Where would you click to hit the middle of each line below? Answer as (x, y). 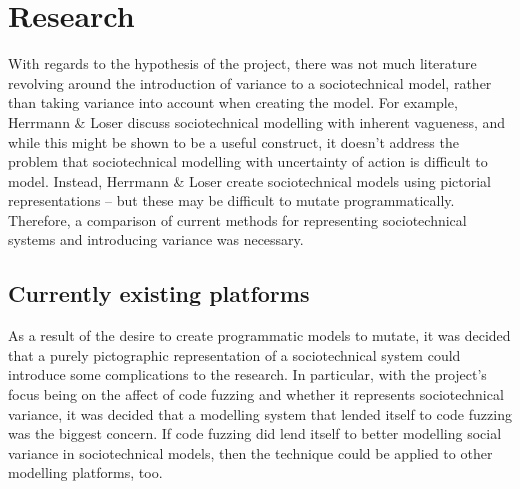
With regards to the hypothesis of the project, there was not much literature (242, 63)
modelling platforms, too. (85, 472)
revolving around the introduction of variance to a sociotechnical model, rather (250, 82)
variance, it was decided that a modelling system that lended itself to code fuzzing (260, 413)
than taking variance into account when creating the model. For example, (233, 102)
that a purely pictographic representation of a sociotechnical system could (234, 354)
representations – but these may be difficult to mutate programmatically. (231, 200)
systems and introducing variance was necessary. (156, 239)
